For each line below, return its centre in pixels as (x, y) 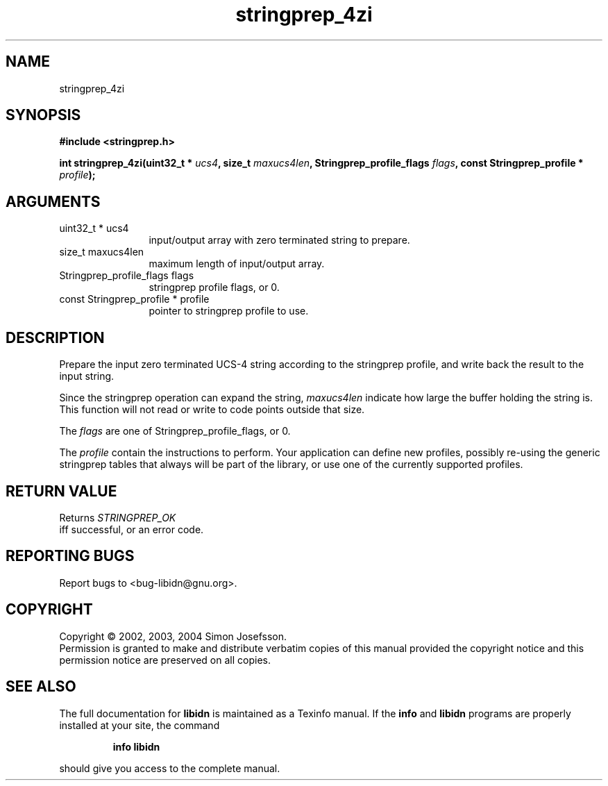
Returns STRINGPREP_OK (118, 517)
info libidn (136, 746)
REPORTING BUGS (70, 556)
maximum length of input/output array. (237, 264)
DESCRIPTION (55, 337)
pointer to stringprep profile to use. (229, 311)
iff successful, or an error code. (132, 529)
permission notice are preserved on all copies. (165, 660)
